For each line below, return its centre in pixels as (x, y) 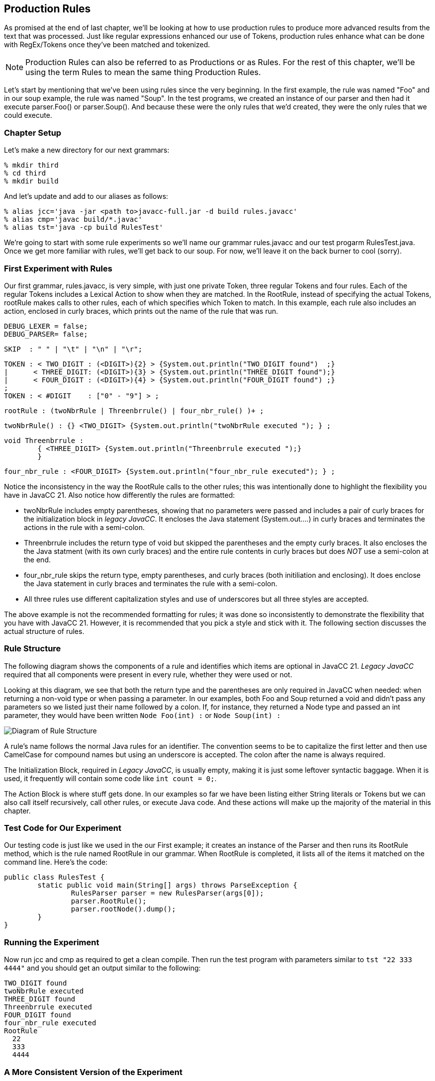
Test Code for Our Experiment (63, 828)
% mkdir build (31, 181)
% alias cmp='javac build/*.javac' (73, 220)
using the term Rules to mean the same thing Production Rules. (143, 72)
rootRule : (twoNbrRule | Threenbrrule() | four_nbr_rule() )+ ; (134, 410)
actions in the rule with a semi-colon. (84, 527)
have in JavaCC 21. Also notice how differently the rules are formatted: (120, 495)
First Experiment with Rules (58, 268)
